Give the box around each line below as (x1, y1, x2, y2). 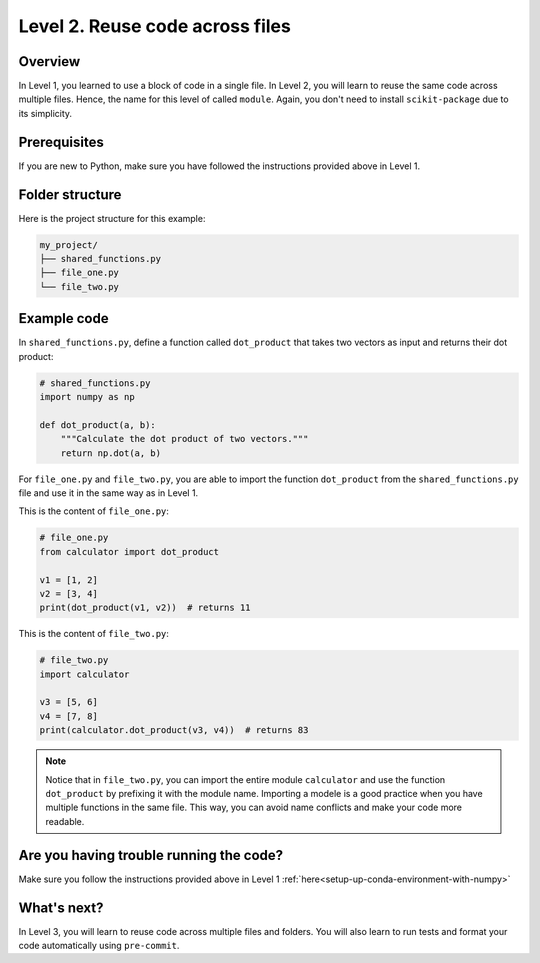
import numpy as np (39, 391, 135, 403)
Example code (18, 310, 109, 327)
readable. (45, 815, 85, 827)
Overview (18, 53, 81, 70)
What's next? (18, 899, 104, 916)
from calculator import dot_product (39, 546, 220, 557)
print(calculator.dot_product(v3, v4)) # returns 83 (39, 725, 309, 736)
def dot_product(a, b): (39, 419, 157, 430)
